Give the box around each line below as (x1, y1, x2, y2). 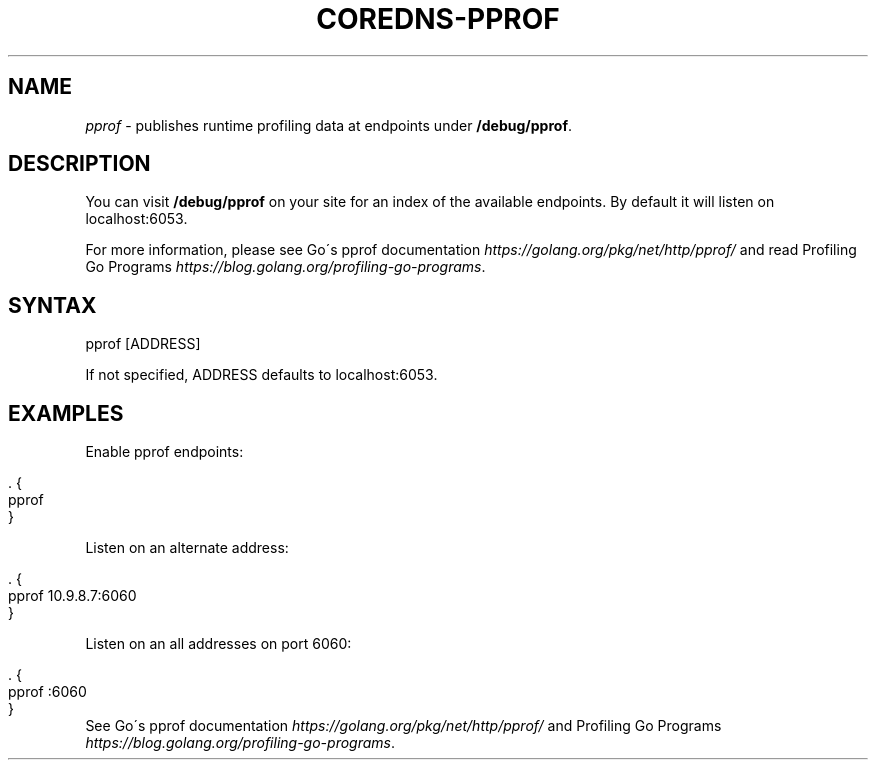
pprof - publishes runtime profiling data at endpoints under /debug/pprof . (85, 116, 572, 134)
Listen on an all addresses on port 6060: (85, 635, 352, 653)
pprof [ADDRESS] (85, 335, 201, 353)
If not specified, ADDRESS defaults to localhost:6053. (85, 366, 438, 384)
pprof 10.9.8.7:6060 (8, 587, 137, 605)
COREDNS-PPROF (316, 2, 560, 36)
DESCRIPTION (8, 151, 151, 177)
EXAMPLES (8, 400, 124, 426)
